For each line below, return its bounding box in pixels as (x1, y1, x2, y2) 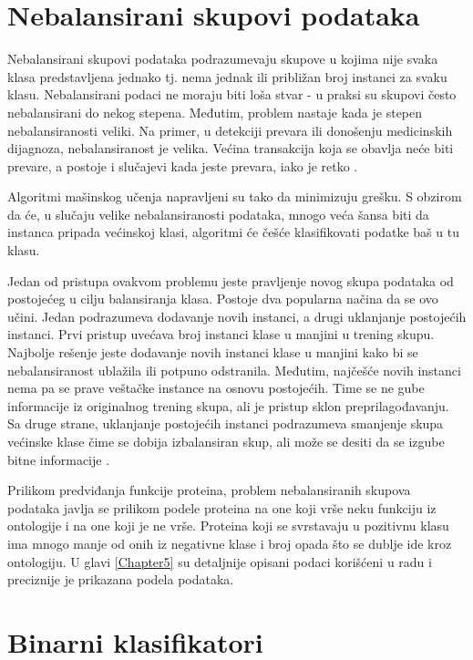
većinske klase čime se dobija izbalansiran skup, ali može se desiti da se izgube (7, 432, 445, 450)
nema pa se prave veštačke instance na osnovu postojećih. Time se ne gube (7, 378, 425, 397)
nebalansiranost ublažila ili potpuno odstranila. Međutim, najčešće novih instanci (7, 360, 461, 379)
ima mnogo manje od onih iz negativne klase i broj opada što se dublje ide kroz (7, 533, 452, 552)
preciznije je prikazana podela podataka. (7, 570, 234, 589)
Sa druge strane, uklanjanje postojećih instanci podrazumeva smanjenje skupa (7, 414, 444, 433)
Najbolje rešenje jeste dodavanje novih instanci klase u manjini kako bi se (7, 343, 418, 362)
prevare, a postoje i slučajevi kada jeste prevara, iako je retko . (7, 156, 358, 175)
